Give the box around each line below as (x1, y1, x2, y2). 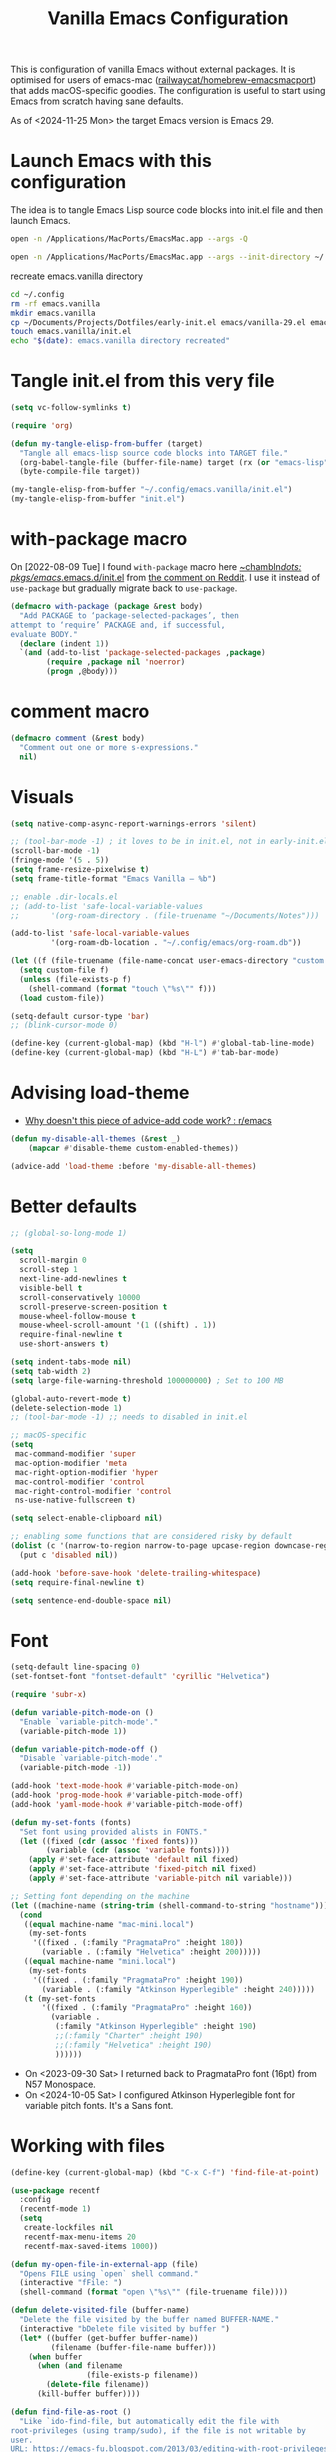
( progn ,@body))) (46, 667, 118, 677)
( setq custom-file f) (19, 965, 110, 975)
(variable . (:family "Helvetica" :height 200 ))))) (41, 1947, 262, 1957)
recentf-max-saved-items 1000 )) (23, 2241, 159, 2251)
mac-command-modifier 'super (14, 1449, 137, 1459)
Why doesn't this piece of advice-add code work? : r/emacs (24, 1114, 273, 1126)
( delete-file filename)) (46, 2380, 150, 2390)
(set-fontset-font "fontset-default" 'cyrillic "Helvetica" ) (10, 1672, 271, 1682)
